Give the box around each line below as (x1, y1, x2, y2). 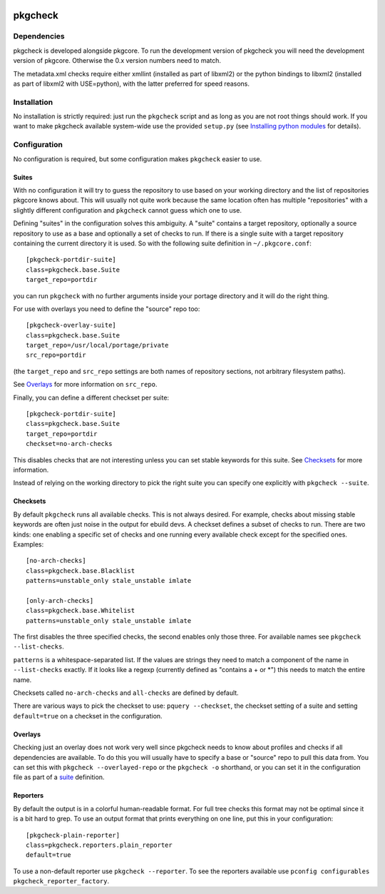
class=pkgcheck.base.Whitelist (26, 606, 135, 615)
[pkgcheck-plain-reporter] (26, 831, 120, 839)
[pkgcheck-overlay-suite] (26, 321, 117, 330)
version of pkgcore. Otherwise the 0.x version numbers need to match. (13, 56, 221, 65)
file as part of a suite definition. (13, 773, 105, 781)
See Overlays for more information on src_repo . (13, 380, 158, 389)
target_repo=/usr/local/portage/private (26, 341, 169, 350)
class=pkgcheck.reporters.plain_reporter (26, 840, 173, 849)
